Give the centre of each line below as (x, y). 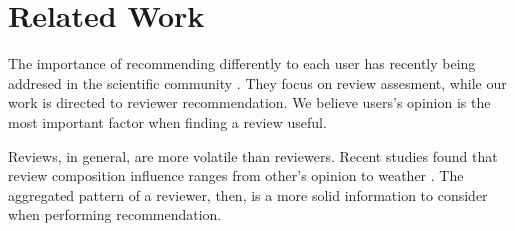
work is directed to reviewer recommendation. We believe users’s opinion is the (249, 102)
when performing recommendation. (115, 214)
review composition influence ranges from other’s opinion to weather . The (236, 175)
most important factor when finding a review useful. (167, 121)
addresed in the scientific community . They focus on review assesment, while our (257, 82)
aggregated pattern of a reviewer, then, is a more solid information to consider (248, 194)
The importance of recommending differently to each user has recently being (242, 63)
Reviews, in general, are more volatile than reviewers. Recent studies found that (253, 155)
